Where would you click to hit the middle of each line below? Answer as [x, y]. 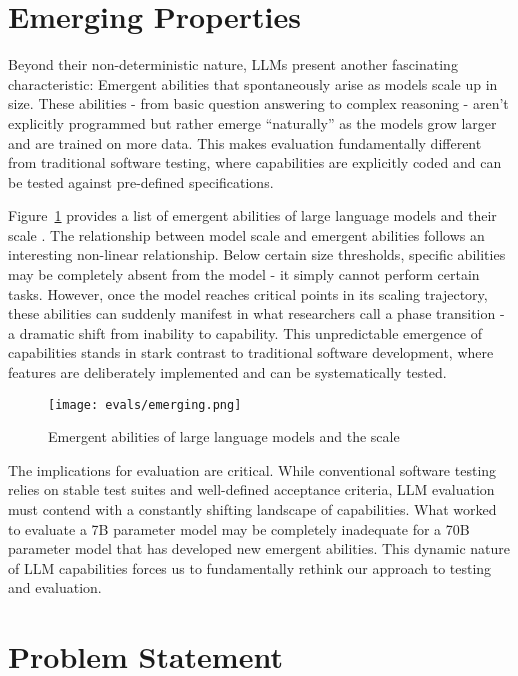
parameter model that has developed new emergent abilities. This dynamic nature [259, 548]
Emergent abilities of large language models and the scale [224, 436]
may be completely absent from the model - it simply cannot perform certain [244, 274]
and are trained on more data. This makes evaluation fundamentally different [245, 142]
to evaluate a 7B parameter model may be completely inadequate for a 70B [239, 528]
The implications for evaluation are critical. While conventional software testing [252, 469]
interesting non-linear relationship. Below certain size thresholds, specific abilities [257, 254]
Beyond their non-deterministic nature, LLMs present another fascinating [233, 64]
